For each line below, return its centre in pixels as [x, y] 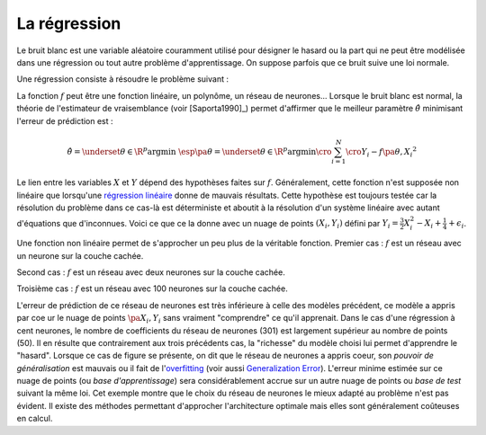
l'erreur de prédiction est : [65, 120]
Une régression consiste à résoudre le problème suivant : [123, 79]
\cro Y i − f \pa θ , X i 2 [381, 152]
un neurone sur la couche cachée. [80, 255]
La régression [69, 23]
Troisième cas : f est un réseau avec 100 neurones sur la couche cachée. [152, 289]
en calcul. [35, 419]
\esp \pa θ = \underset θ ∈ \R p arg [240, 151]
